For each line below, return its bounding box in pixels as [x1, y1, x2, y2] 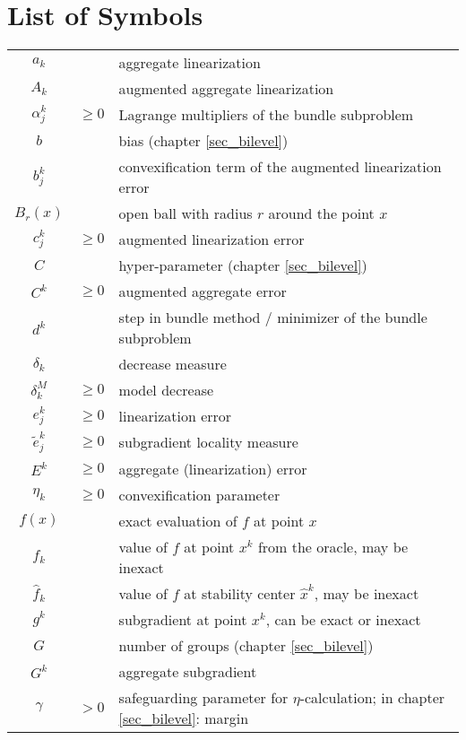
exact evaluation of [118, 509, 237, 531]
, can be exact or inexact [265, 608, 421, 630]
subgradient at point [118, 608, 247, 630]
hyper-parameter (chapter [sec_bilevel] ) [118, 255, 367, 276]
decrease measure [118, 353, 227, 375]
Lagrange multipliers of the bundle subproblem [118, 104, 414, 126]
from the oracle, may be [257, 535, 409, 557]
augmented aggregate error [118, 281, 287, 302]
